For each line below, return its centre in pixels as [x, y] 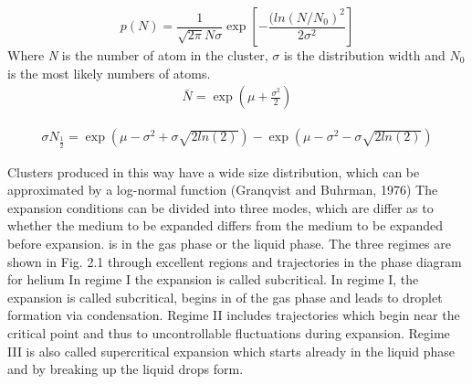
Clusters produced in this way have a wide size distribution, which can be [214, 171]
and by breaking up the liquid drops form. [126, 369]
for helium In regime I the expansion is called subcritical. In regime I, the [213, 279]
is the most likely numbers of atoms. [109, 73]
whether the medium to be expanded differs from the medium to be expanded [225, 225]
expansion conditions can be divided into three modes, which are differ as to [220, 207]
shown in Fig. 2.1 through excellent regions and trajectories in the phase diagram [235, 261]
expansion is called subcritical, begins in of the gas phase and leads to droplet [225, 297]
